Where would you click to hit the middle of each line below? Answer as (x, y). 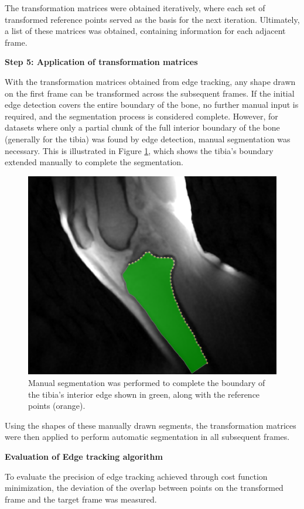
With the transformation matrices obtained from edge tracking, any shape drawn (150, 81)
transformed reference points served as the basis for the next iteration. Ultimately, (152, 19)
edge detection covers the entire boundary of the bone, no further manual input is (152, 105)
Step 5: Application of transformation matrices (101, 62)
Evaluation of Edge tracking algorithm (84, 456)
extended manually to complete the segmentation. (94, 162)
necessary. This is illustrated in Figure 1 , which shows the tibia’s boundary (139, 150)
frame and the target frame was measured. (81, 499)
